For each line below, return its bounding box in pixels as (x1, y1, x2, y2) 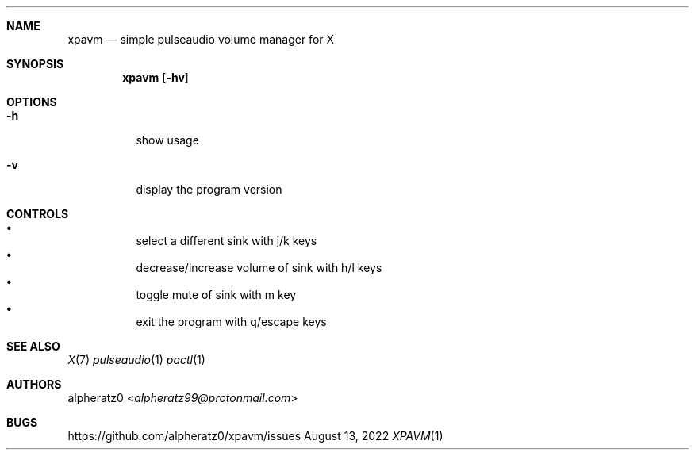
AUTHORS (6, 377, 62, 391)
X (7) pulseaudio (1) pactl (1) (67, 353, 205, 366)
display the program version (136, 182, 282, 196)
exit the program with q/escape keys (136, 315, 327, 328)
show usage (136, 133, 199, 147)
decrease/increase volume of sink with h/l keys (136, 261, 382, 274)
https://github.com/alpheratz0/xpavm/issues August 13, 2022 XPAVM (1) (67, 429, 443, 443)
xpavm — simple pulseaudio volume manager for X (67, 33, 335, 46)
